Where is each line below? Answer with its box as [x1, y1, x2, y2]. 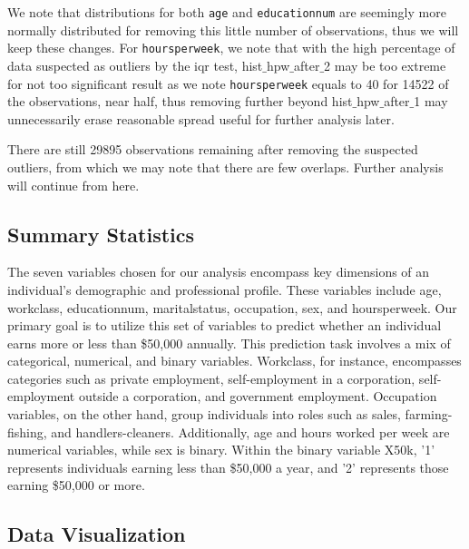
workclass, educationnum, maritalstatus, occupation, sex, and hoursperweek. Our [7, 298, 457, 317]
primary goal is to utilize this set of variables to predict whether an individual [7, 316, 442, 335]
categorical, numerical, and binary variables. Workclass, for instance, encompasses [7, 351, 462, 370]
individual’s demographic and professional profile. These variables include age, [7, 279, 442, 299]
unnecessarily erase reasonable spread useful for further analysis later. [7, 109, 395, 128]
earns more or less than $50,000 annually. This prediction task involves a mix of [7, 333, 451, 352]
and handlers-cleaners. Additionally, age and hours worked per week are [51, 422, 450, 441]
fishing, [7, 422, 47, 441]
